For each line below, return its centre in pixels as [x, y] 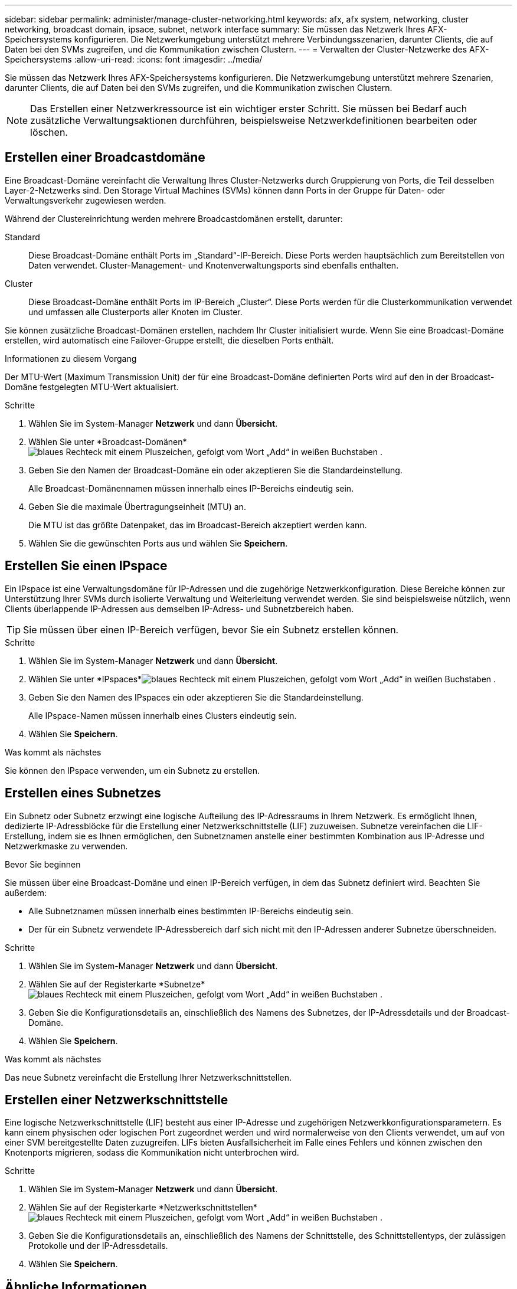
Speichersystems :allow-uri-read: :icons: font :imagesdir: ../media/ [134, 59]
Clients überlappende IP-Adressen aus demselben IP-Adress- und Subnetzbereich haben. [179, 608]
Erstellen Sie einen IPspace [86, 566]
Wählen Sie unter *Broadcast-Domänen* [108, 441]
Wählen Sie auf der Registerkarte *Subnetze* [117, 984]
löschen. [49, 132]
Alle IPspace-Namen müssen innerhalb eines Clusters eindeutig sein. [163, 715]
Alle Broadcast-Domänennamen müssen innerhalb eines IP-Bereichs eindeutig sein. [191, 488]
